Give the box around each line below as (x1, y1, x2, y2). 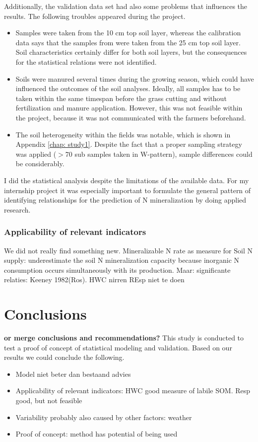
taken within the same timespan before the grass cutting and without (15, 93, 227, 103)
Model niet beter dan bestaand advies (15, 368, 131, 379)
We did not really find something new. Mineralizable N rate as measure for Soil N (4, 245, 253, 255)
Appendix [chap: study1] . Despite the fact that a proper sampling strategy (15, 139, 242, 149)
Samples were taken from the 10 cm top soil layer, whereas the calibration (15, 27, 241, 38)
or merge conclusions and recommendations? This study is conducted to (4, 332, 244, 342)
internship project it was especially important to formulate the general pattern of (4, 185, 251, 195)
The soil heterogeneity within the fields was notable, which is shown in (15, 129, 231, 139)
